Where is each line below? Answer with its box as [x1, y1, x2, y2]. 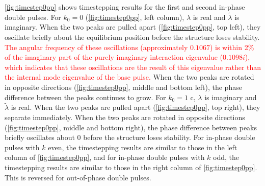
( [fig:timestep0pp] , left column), [85, 11, 184, 22]
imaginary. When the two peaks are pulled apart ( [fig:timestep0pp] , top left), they [5, 21, 261, 32]
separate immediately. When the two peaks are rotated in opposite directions [5, 111, 245, 122]
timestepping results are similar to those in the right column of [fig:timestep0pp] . [5, 161, 257, 172]
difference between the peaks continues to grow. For [5, 91, 166, 102]
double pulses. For [5, 11, 61, 22]
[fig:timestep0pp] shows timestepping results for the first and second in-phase [5, 2, 245, 12]
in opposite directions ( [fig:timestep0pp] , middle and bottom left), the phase [5, 81, 242, 92]
